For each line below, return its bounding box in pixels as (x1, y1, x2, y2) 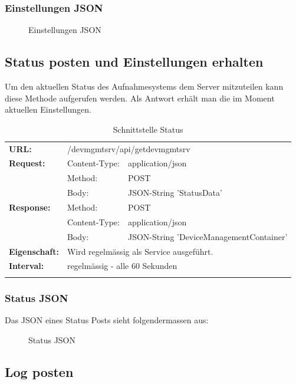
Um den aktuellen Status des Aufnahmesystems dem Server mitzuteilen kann (5, 80, 284, 93)
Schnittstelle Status (113, 123, 183, 135)
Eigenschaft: (9, 245, 59, 257)
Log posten (5, 362, 74, 380)
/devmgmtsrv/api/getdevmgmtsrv (67, 142, 190, 155)
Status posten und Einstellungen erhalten (5, 52, 264, 71)
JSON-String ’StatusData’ (127, 186, 222, 199)
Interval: (9, 260, 44, 272)
